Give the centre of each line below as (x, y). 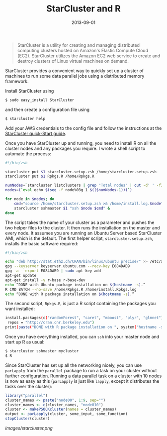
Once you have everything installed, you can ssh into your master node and (82, 337)
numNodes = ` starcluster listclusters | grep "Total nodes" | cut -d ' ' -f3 (84, 185)
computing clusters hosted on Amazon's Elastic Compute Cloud (83, 50)
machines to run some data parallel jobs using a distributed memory (75, 76)
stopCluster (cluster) (28, 419)
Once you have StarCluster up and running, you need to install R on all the (81, 143)
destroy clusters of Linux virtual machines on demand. (73, 61)
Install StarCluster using (30, 91)
